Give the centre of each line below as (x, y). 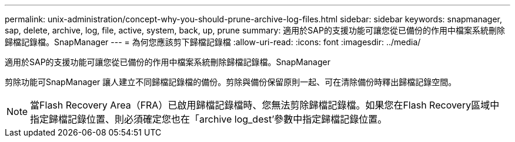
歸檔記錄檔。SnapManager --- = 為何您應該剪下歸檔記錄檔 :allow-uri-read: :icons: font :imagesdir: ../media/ (213, 42)
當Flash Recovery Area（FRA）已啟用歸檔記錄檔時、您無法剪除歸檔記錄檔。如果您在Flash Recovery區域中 (265, 105)
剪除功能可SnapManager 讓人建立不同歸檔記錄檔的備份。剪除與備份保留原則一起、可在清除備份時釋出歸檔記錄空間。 (231, 82)
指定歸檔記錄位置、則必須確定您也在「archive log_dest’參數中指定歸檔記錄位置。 (209, 119)
